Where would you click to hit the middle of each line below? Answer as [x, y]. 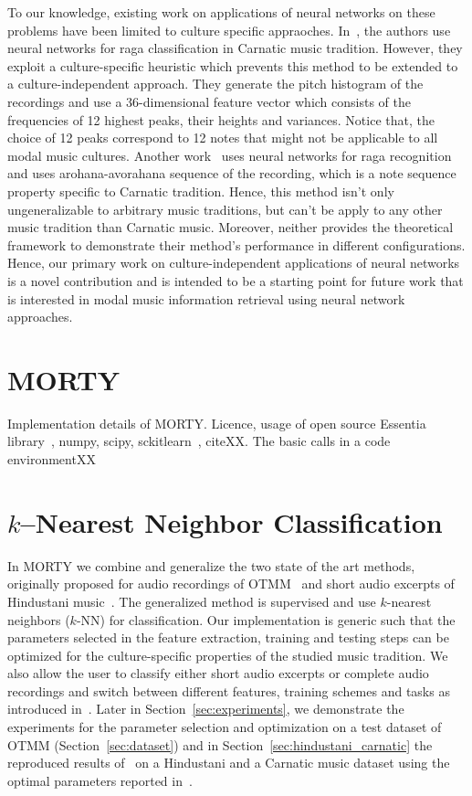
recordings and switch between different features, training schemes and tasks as [229, 690]
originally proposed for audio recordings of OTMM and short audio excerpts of [231, 584]
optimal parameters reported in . [100, 780]
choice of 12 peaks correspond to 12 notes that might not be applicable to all [223, 138]
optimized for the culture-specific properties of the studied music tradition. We [228, 655]
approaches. [40, 317]
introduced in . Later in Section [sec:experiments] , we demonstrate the [206, 709]
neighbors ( [39, 619]
